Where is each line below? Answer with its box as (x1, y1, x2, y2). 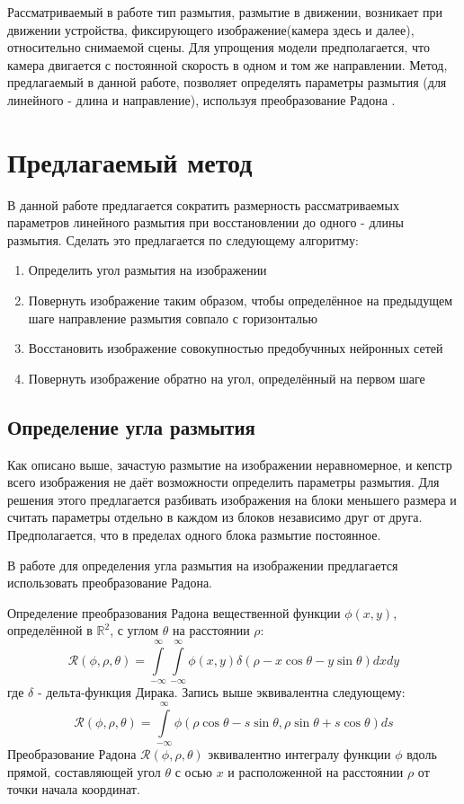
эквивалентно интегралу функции (208, 744, 391, 763)
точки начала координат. (7, 780, 140, 799)
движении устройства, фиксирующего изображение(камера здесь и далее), (7, 20, 415, 39)
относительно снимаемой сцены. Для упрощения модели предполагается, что (7, 38, 431, 57)
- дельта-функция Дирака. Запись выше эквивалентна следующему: (37, 683, 406, 702)
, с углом (110, 621, 159, 640)
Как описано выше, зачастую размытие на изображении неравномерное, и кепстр (7, 455, 452, 473)
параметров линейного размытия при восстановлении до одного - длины (7, 213, 404, 232)
